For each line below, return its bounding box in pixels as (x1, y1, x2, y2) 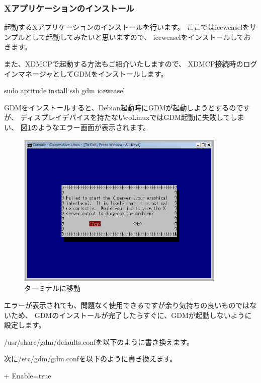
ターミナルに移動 (24, 283, 80, 293)
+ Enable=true (4, 370, 51, 380)
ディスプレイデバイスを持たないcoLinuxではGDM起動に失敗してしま (20, 112, 244, 122)
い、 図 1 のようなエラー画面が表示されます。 (4, 121, 150, 132)
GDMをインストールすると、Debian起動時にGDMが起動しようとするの (4, 102, 236, 112)
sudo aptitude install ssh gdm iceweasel (4, 85, 125, 96)
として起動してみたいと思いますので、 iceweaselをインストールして (25, 31, 244, 42)
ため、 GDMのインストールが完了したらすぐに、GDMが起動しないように (11, 309, 252, 320)
